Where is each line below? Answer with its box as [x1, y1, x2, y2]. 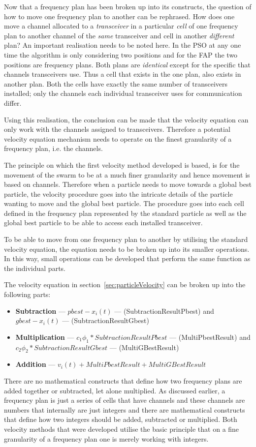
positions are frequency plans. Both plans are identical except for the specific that [4, 59, 251, 69]
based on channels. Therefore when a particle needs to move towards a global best [4, 179, 252, 189]
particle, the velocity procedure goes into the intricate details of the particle [4, 188, 233, 199]
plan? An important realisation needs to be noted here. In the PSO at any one [4, 40, 241, 50]
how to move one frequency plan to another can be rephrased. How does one [4, 11, 235, 21]
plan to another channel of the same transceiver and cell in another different [4, 30, 234, 40]
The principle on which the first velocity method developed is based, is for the [4, 159, 240, 170]
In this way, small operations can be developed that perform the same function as [4, 253, 251, 264]
